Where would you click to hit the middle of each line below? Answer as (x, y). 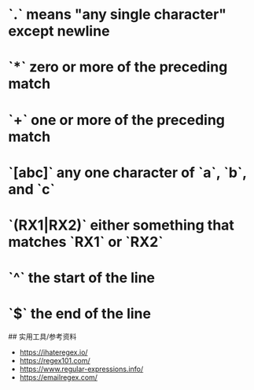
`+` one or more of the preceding (117, 120)
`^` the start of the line (82, 278)
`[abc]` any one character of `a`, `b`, (127, 173)
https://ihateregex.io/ (53, 352)
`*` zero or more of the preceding (118, 67)
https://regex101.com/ (55, 361)
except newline (59, 31)
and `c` (31, 189)
